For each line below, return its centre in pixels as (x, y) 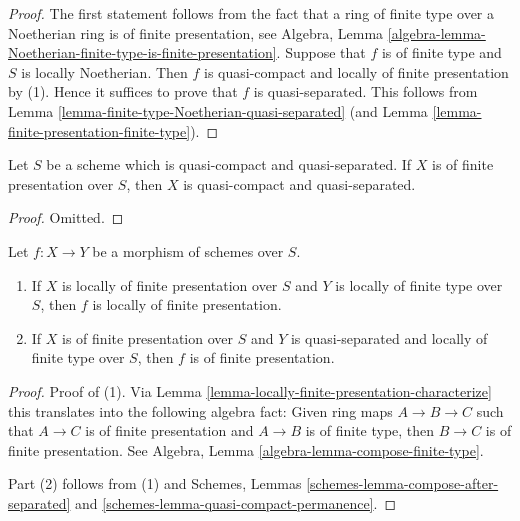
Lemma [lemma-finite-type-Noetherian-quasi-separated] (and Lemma (218, 110)
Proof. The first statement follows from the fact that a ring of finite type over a (251, 13)
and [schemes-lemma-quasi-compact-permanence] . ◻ (236, 502)
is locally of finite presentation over (170, 284)
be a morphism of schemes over (188, 250)
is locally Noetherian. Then (104, 71)
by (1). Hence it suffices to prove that (123, 91)
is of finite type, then (370, 430)
